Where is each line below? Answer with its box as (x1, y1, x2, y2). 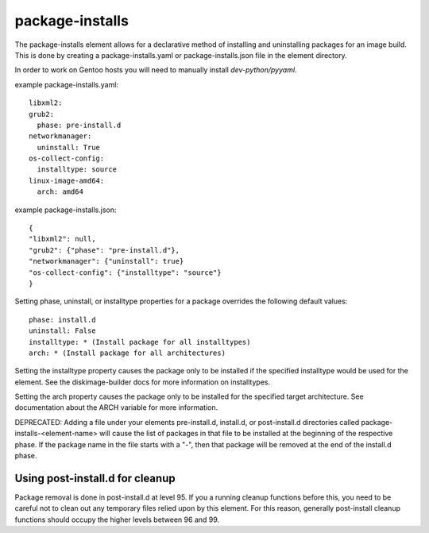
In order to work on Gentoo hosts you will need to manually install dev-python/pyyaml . (14, 65, 297, 75)
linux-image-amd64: (29, 176, 105, 185)
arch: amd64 (37, 187, 83, 196)
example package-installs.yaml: (14, 79, 119, 89)
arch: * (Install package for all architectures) (29, 348, 226, 357)
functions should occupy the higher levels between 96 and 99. (14, 515, 220, 524)
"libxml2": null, (29, 234, 96, 244)
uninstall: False (29, 326, 96, 335)
